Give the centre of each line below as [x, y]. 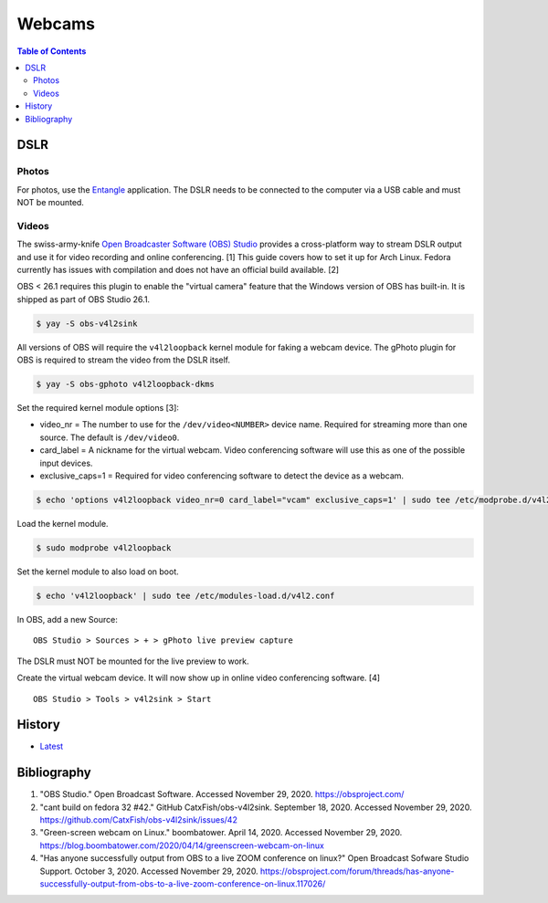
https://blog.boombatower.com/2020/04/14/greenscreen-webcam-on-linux [182, 845]
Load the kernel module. [63, 524]
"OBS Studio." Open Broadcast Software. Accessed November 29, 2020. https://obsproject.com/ [222, 794]
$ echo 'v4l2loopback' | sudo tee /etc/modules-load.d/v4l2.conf [185, 595]
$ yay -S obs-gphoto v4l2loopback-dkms [125, 384]
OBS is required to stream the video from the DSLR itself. [124, 360]
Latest [52, 746]
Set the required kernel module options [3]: [98, 408]
